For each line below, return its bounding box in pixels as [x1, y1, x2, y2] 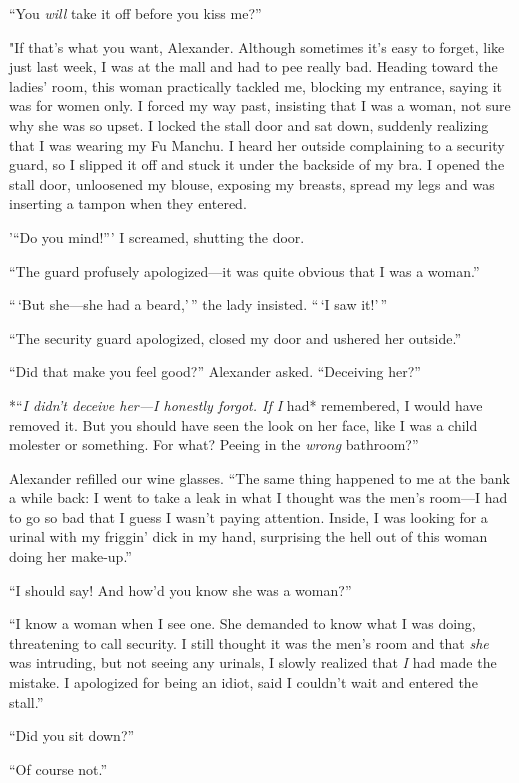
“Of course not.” [9, 758, 108, 779]
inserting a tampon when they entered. [9, 193, 247, 214]
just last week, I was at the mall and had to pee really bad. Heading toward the [9, 56, 498, 77]
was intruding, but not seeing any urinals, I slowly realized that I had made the [9, 652, 497, 673]
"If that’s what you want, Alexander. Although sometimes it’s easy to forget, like [9, 36, 505, 57]
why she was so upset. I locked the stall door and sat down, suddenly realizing [9, 114, 489, 135]
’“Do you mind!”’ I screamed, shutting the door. [9, 226, 305, 247]
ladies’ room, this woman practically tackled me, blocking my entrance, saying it [9, 75, 503, 96]
